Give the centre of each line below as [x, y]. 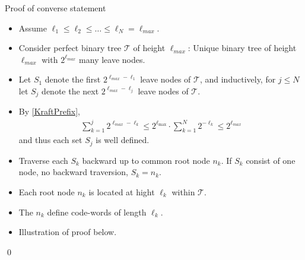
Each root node [47, 191]
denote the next [70, 91]
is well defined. [123, 140]
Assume [33, 28]
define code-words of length [97, 212]
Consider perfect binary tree [70, 48]
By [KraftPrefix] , [49, 111]
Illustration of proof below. [68, 232]
